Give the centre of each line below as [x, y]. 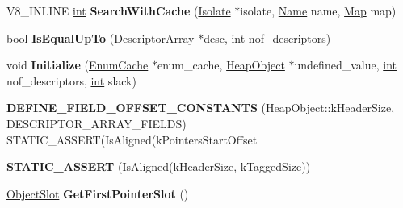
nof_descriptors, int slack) [71, 80]
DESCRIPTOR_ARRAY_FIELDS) [97, 123]
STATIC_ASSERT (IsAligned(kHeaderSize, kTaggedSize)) [159, 166]
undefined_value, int [345, 65]
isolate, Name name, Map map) [318, 10]
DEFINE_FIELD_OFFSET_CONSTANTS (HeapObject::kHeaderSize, [201, 108]
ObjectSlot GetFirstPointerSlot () [98, 193]
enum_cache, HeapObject [221, 65]
